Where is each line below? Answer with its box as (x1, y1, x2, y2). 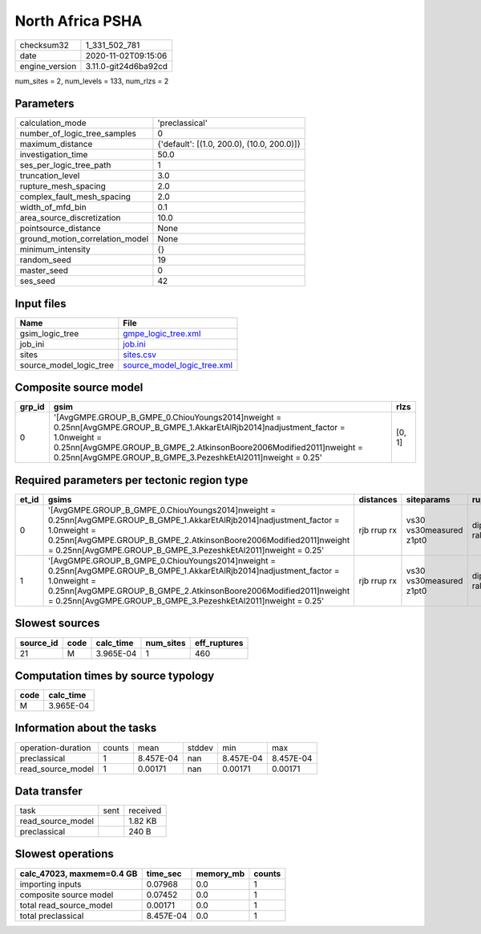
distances (358, 494, 398, 505)
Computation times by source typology (14, 668, 215, 682)
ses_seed (19, 275, 56, 286)
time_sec (146, 867, 182, 879)
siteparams (406, 494, 451, 505)
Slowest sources (14, 616, 100, 630)
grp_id (19, 401, 45, 412)
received (128, 805, 162, 816)
